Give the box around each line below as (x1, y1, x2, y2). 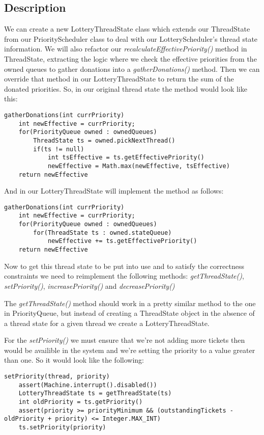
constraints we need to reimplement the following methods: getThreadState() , (4, 270, 244, 281)
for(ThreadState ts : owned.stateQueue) (33, 229, 172, 236)
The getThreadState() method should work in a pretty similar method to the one (4, 297, 256, 308)
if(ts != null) (33, 145, 84, 153)
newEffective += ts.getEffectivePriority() (47, 237, 197, 245)
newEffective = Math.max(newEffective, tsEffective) (47, 162, 230, 170)
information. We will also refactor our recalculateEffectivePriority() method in (4, 43, 247, 54)
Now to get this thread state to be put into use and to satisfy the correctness (4, 260, 244, 271)
